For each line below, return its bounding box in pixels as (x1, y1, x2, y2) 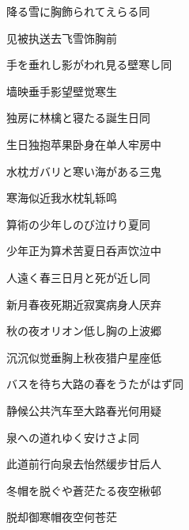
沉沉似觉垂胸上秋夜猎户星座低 (6, 349, 161, 365)
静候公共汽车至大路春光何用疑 (6, 402, 161, 418)
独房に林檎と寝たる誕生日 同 (6, 109, 150, 126)
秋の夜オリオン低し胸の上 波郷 (6, 322, 161, 339)
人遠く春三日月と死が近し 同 (6, 269, 150, 285)
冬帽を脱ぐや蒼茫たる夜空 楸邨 (6, 482, 161, 498)
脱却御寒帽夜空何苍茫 (6, 509, 117, 525)
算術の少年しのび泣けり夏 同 (6, 215, 150, 232)
